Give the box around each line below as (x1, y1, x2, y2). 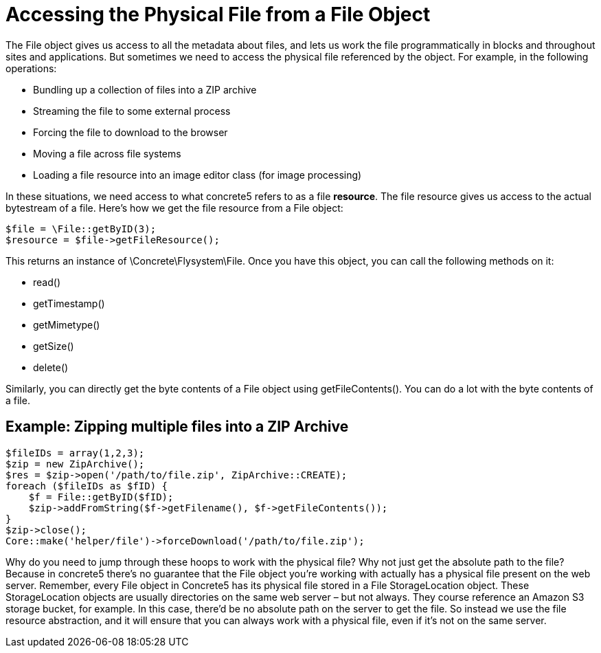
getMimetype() (33, 318, 100, 331)
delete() (33, 361, 69, 373)
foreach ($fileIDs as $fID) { (5, 480, 168, 491)
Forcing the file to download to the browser (33, 126, 228, 138)
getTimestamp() (33, 297, 105, 309)
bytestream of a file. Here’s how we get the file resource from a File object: (5, 201, 343, 214)
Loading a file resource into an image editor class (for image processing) (33, 168, 362, 181)
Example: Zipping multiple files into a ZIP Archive (5, 418, 349, 436)
